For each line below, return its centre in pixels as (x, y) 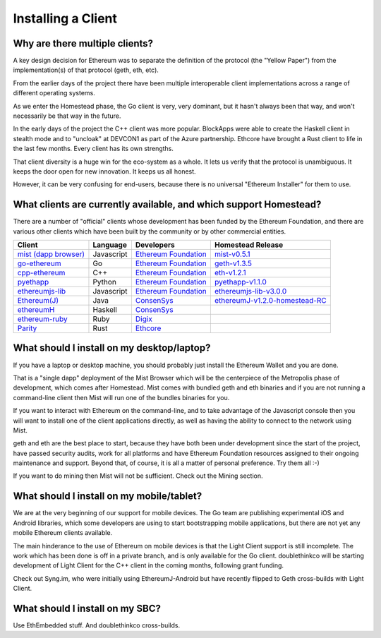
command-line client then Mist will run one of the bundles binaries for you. (121, 397)
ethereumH (36, 310)
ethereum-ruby (42, 319)
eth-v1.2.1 (230, 273)
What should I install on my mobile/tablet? (108, 496)
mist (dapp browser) (51, 254)
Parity (27, 328)
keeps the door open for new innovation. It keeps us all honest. (105, 171)
